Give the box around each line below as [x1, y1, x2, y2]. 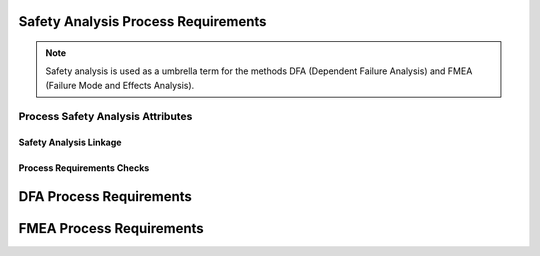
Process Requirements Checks [18, 162, 150, 174]
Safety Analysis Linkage [18, 136, 122, 149]
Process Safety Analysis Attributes [18, 109, 193, 123]
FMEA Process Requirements [18, 220, 204, 237]
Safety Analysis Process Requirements [18, 13, 267, 30]
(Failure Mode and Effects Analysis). [45, 79, 195, 91]
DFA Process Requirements [18, 188, 192, 205]
